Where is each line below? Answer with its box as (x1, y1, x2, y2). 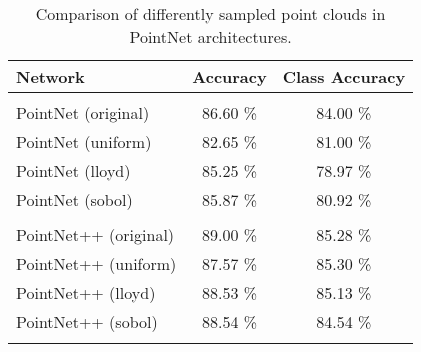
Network (16, 65, 85, 88)
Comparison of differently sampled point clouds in (35, 2, 386, 25)
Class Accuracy (282, 65, 406, 88)
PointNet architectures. (129, 25, 292, 48)
